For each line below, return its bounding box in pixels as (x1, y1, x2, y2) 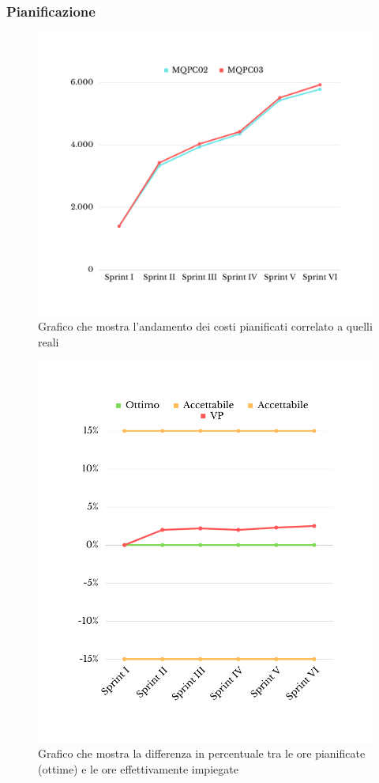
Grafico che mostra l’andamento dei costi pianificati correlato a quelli (38, 317, 373, 334)
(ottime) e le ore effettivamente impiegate (38, 760, 238, 777)
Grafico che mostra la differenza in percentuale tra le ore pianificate (38, 745, 366, 762)
